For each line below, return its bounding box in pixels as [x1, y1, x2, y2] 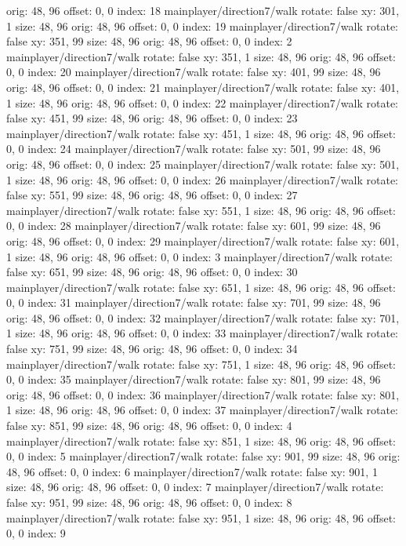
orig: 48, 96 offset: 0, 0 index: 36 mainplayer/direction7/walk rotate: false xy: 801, [6, 386, 400, 402]
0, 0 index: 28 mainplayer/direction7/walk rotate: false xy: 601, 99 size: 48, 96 [6, 217, 381, 234]
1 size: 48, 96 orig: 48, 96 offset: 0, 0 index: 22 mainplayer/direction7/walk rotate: [6, 94, 399, 111]
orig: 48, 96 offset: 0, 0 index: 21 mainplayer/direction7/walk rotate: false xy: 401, [6, 78, 400, 95]
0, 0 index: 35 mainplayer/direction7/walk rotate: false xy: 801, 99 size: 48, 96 [6, 371, 381, 388]
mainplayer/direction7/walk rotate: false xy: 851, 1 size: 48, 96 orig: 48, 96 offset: [6, 432, 396, 449]
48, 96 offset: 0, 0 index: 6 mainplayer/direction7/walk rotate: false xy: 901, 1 [6, 463, 378, 479]
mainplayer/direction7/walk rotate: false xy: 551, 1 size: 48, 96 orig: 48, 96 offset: [6, 202, 396, 218]
